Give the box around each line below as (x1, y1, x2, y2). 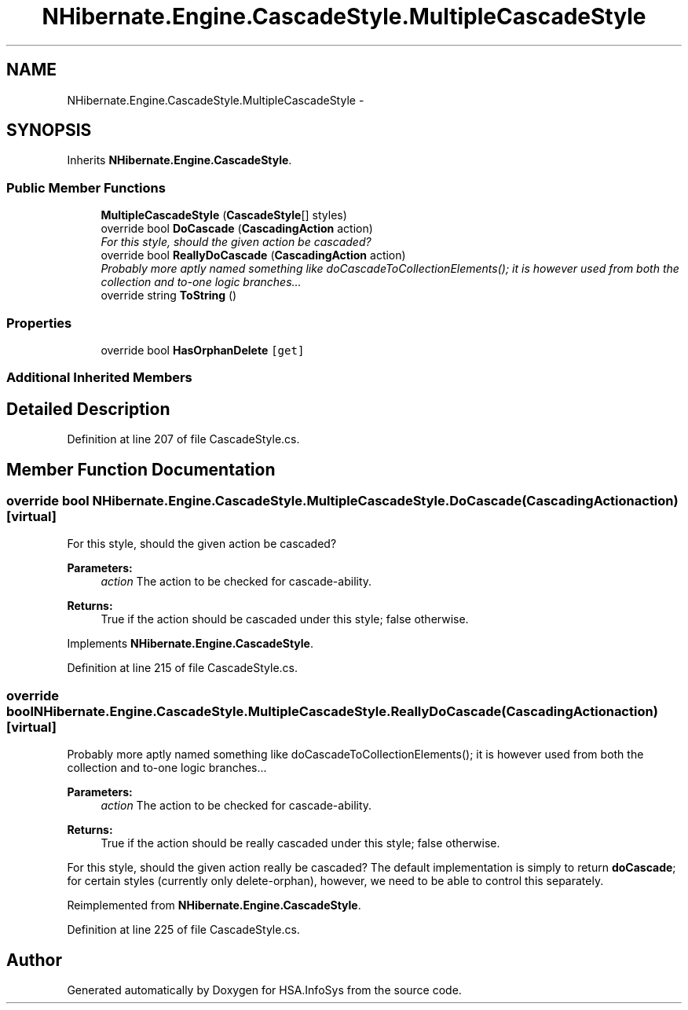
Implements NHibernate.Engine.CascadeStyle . (67, 637, 313, 651)
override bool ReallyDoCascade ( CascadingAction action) (101, 248, 406, 263)
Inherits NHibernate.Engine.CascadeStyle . (67, 153, 292, 167)
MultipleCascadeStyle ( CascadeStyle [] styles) (101, 208, 347, 222)
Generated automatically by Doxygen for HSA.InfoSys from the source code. (67, 982, 462, 997)
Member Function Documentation (6, 459, 276, 479)
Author (6, 949, 62, 970)
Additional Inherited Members (6, 369, 192, 386)
